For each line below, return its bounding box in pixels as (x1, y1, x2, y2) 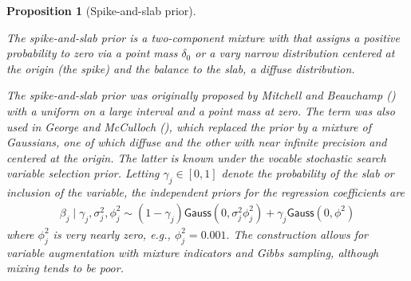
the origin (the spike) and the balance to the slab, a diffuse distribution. (6, 60, 355, 76)
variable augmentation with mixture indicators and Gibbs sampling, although (6, 244, 379, 260)
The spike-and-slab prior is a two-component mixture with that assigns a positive (6, 29, 400, 45)
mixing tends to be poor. (6, 260, 124, 276)
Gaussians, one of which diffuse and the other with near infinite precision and (6, 134, 387, 150)
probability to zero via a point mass (6, 45, 178, 61)
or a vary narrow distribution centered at (195, 45, 395, 61)
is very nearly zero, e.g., (53, 225, 171, 242)
